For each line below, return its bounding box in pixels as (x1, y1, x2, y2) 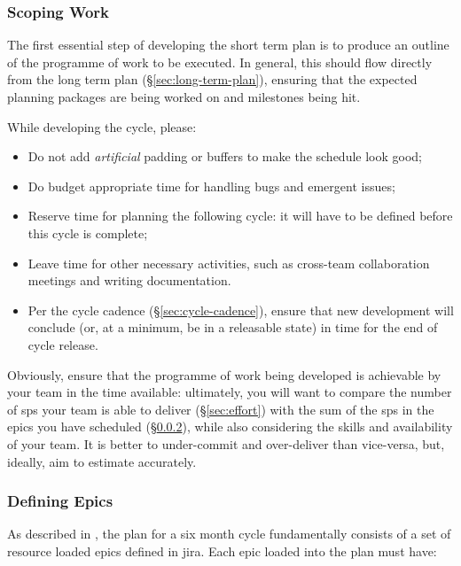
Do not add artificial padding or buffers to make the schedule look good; (27, 147, 422, 166)
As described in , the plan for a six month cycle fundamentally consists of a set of (7, 524, 451, 543)
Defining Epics (7, 490, 113, 512)
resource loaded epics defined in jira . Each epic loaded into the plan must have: (7, 541, 437, 560)
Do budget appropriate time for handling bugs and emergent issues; (27, 176, 395, 195)
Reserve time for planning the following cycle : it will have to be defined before (27, 206, 453, 225)
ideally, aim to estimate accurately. (7, 452, 197, 470)
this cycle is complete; (27, 223, 148, 242)
